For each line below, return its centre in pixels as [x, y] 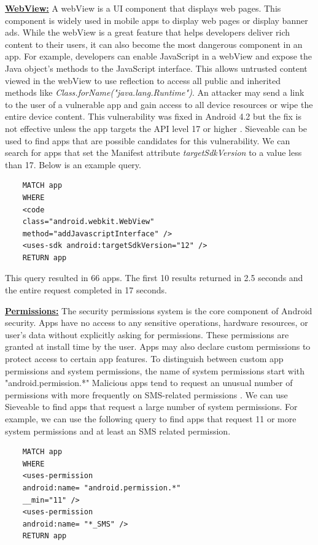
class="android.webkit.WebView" [88, 222]
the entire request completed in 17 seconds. [86, 290]
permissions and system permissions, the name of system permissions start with [155, 370]
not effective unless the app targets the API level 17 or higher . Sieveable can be [156, 128]
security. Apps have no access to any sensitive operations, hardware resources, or [157, 323]
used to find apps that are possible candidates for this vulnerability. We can [148, 140]
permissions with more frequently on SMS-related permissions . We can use [146, 394]
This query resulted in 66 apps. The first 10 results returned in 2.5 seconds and [154, 278]
